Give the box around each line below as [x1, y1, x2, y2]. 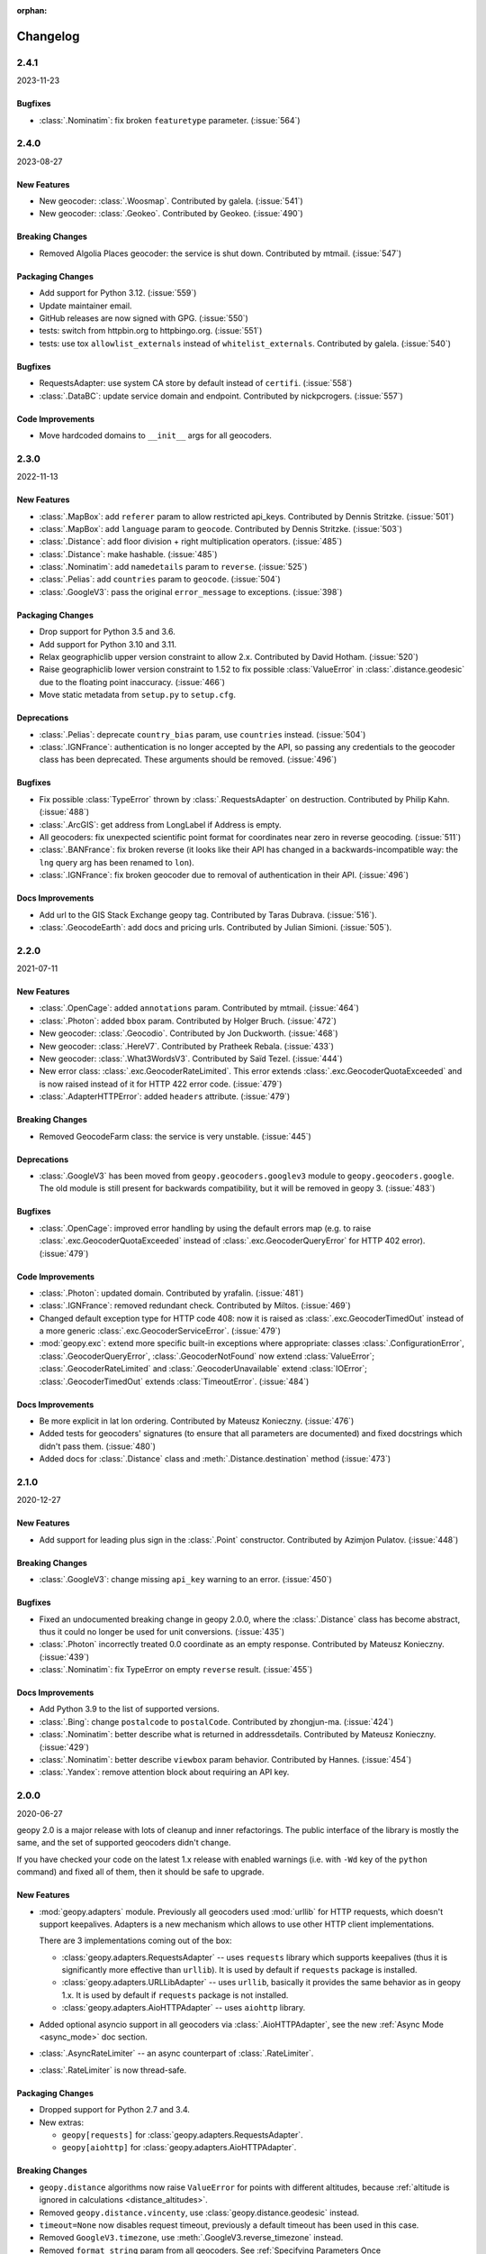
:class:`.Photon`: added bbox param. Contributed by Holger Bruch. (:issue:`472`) [39, 1015, 337, 1026]
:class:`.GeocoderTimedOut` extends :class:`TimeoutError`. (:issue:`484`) [39, 1376, 310, 1387]
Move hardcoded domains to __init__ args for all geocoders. [39, 429, 272, 441]
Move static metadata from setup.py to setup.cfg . [39, 690, 236, 701]
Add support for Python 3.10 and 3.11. [39, 638, 177, 649]
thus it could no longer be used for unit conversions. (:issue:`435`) [39, 1626, 285, 1636]
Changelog [16, 28, 80, 44]
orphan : [16, 5, 48, 15]
